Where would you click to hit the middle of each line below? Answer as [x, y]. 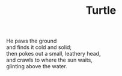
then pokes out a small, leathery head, [53, 54]
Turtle [101, 10]
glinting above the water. [37, 66]
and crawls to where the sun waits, [50, 60]
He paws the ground [32, 41]
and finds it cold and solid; [39, 47]
